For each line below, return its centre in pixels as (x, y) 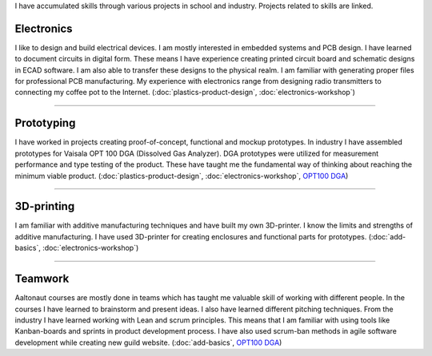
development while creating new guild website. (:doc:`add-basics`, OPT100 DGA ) (148, 342)
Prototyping (45, 123)
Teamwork (42, 279)
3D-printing (45, 206)
